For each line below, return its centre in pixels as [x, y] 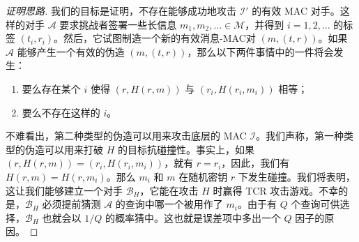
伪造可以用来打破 [64, 149]
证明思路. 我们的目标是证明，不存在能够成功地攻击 [121, 10]
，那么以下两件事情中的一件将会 [260, 51]
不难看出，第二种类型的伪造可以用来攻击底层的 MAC [126, 136]
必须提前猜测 [71, 204]
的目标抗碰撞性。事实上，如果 [186, 149]
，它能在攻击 [169, 190]
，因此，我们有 [255, 163]
